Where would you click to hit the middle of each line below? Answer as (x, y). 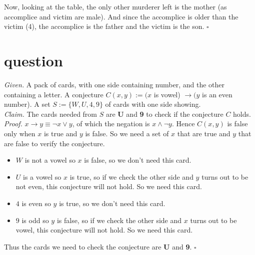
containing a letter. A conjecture (54, 94)
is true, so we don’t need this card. (112, 203)
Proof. (13, 124)
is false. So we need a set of (127, 133)
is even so (36, 203)
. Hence (183, 124)
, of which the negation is (111, 124)
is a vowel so (42, 176)
